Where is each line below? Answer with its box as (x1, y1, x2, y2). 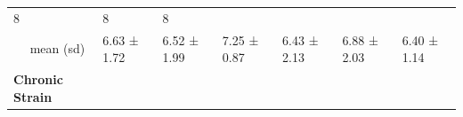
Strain (13, 87, 53, 105)
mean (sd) (29, 39, 85, 58)
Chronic (13, 70, 63, 89)
